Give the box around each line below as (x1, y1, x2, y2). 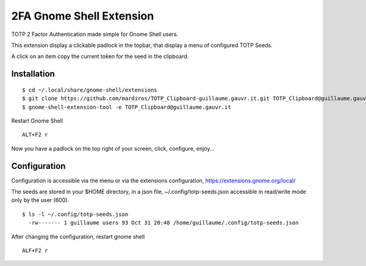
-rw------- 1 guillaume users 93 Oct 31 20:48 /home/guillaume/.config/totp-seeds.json (28, 220, 299, 226)
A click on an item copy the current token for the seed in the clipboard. (11, 52, 189, 60)
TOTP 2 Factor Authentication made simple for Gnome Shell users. (11, 31, 179, 38)
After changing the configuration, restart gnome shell (11, 232, 145, 240)
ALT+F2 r (22, 131, 48, 138)
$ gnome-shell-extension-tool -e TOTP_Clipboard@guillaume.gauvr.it (22, 104, 231, 110)
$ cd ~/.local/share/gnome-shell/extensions (22, 86, 158, 93)
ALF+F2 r (22, 247, 48, 254)
